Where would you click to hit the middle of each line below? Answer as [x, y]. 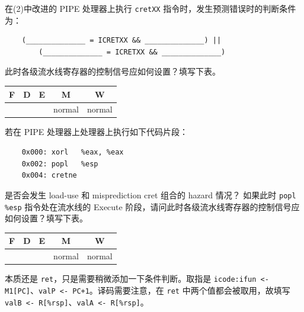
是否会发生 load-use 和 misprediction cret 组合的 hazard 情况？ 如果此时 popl [151, 194]
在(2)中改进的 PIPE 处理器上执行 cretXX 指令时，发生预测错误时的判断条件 [151, 8]
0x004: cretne [49, 176]
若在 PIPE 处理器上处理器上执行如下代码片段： [96, 132]
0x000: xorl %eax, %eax [73, 152]
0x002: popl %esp [60, 164]
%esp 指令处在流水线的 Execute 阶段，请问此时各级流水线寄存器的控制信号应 [152, 206]
